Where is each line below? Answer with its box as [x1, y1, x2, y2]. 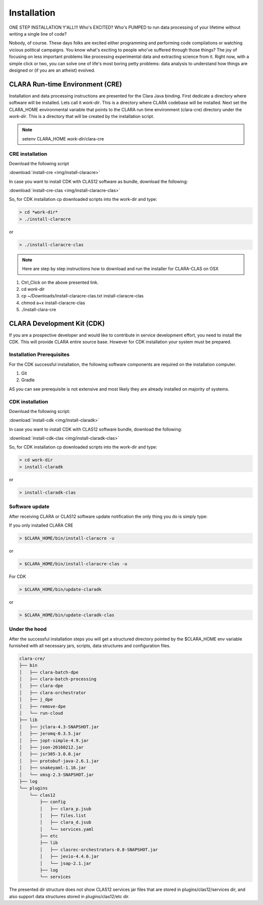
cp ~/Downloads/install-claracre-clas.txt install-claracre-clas [21, 293, 144, 299]
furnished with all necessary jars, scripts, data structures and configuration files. [9, 643, 170, 649]
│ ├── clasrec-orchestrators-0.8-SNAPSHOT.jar [39, 846, 158, 852]
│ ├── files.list [39, 812, 86, 818]
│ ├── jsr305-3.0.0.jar [19, 751, 81, 757]
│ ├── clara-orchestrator [19, 690, 86, 695]
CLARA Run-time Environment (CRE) [9, 80, 122, 88]
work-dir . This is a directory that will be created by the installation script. [9, 113, 154, 119]
